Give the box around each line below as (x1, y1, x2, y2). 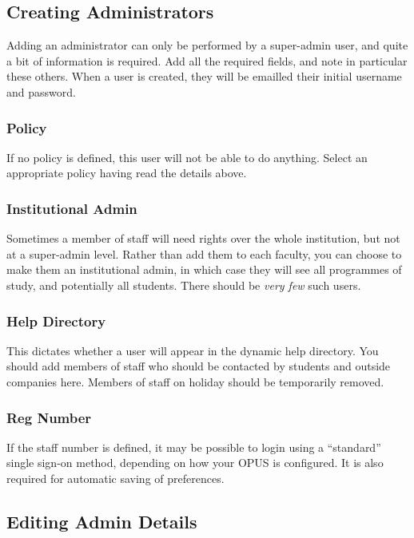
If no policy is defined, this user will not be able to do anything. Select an (6, 148, 368, 165)
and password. (6, 83, 76, 100)
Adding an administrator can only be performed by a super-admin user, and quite (6, 37, 408, 53)
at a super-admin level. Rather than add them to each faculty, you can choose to (6, 245, 402, 262)
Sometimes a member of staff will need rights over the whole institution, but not (6, 230, 400, 247)
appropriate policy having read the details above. (6, 164, 247, 181)
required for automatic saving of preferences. (6, 469, 225, 486)
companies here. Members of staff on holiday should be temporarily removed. (6, 373, 384, 390)
